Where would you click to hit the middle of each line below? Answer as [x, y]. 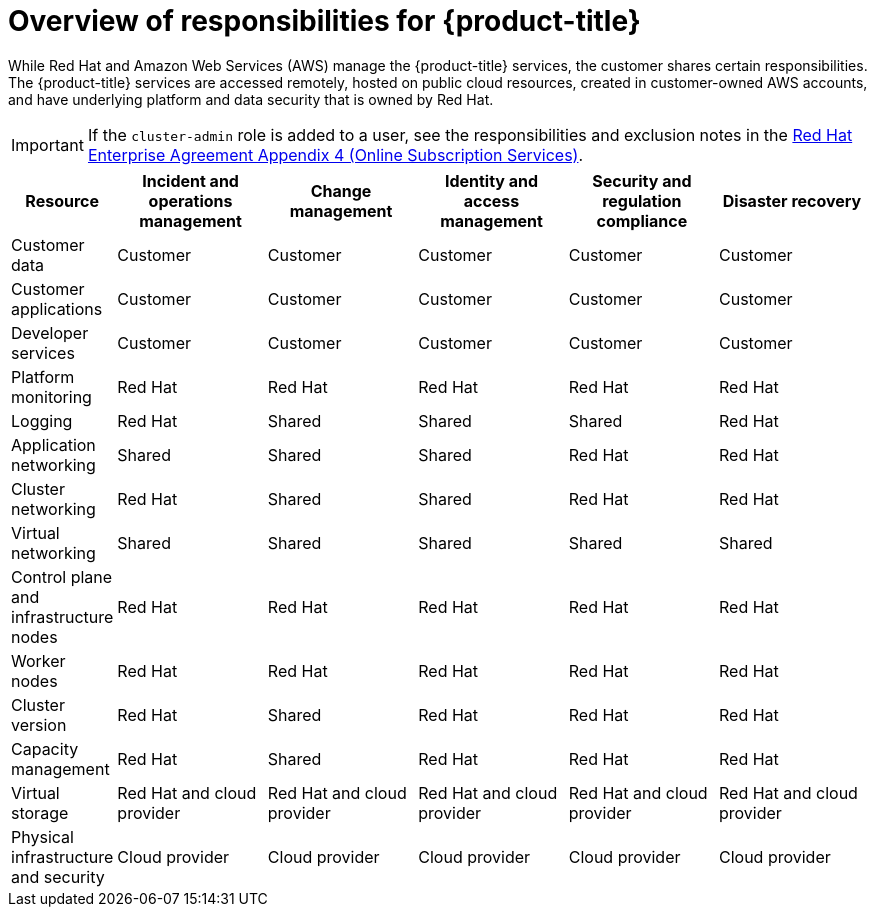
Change [341, 190]
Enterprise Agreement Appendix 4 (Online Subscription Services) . [335, 154]
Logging [42, 420]
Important [47, 144]
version [39, 724]
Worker [38, 660]
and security [58, 876]
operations [190, 200]
